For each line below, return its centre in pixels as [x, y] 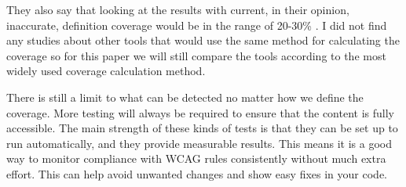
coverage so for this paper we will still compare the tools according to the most [196, 55]
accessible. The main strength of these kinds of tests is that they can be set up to [202, 128]
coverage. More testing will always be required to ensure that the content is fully [200, 112]
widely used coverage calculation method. [106, 71]
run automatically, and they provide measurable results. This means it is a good [199, 143]
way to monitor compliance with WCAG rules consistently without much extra [196, 158]
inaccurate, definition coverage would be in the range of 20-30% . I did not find [197, 25]
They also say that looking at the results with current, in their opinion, [178, 9]
